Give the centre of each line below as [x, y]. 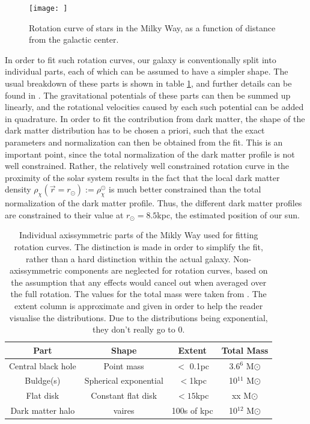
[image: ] [48, 8]
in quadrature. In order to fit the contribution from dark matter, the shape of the [155, 118]
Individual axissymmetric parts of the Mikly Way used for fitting [138, 235]
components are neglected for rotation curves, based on [166, 270]
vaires [124, 410]
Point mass [124, 365]
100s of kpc [192, 410]
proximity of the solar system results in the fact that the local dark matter [142, 177]
